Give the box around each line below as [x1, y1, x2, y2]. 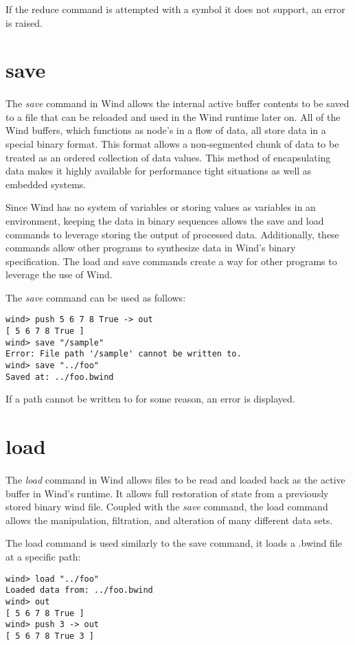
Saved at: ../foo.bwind [5, 372, 114, 382]
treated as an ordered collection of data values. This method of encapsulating [5, 150, 331, 164]
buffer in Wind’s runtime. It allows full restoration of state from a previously [5, 486, 329, 500]
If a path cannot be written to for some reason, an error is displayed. [5, 392, 295, 406]
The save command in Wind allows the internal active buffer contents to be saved [5, 96, 350, 111]
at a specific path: [5, 549, 81, 563]
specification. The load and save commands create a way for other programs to [5, 253, 337, 268]
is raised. [5, 15, 43, 30]
